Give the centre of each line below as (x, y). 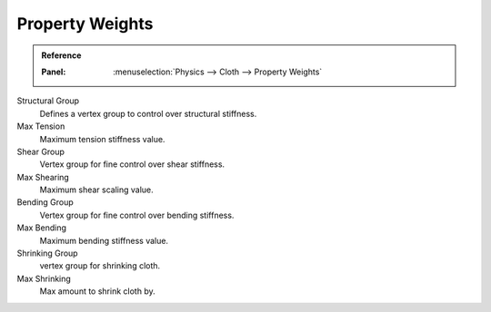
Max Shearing (43, 177)
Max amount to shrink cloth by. (97, 291)
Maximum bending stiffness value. (104, 240)
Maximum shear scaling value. (96, 190)
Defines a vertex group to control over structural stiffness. (148, 113)
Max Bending (42, 228)
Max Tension (41, 126)
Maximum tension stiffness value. (102, 139)
